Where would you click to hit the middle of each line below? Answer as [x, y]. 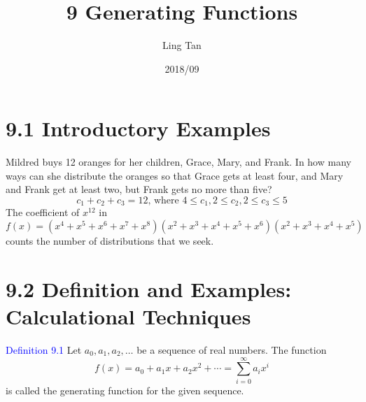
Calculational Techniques [128, 316]
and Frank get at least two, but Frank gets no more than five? [139, 189]
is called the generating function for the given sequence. [125, 390]
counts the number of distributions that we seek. [110, 241]
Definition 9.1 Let [44, 349]
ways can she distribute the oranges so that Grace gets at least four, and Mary [175, 175]
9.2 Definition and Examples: [149, 288]
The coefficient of [43, 212]
